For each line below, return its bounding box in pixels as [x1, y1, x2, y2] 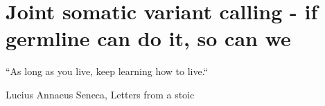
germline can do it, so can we [6, 24, 291, 52]
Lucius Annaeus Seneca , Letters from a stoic [6, 87, 195, 101]
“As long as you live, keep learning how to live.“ [6, 64, 209, 78]
